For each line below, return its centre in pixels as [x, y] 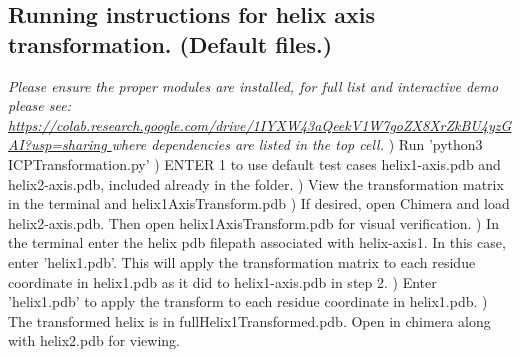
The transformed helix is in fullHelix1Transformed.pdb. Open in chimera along [249, 320]
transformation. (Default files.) [170, 43]
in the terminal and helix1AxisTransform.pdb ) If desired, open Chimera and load [259, 203]
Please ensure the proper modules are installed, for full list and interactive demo [253, 85]
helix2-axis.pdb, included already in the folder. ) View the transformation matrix [256, 183]
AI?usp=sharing [57, 144]
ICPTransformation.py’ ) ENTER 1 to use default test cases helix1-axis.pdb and [254, 163]
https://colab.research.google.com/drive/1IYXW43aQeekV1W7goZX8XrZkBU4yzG [260, 124]
